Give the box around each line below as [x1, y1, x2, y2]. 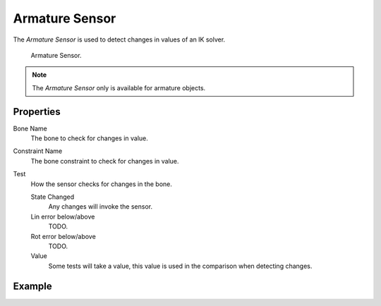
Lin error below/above [30, 212, 95, 221]
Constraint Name [13, 147, 63, 155]
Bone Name [13, 124, 47, 133]
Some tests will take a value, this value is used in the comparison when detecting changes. [48, 262, 313, 270]
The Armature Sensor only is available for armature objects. [32, 83, 206, 92]
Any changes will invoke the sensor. [48, 202, 153, 211]
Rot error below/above [30, 232, 97, 240]
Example [13, 280, 52, 292]
